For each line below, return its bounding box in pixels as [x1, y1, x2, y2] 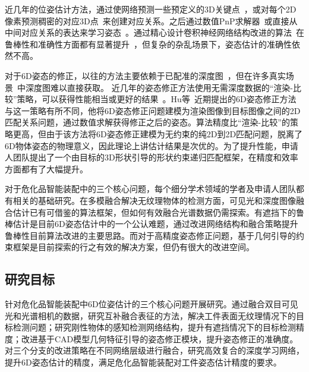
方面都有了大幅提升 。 [5, 162, 88, 175]
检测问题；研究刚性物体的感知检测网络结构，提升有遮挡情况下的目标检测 [12, 321, 296, 333]
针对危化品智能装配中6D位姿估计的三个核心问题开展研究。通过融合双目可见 [5, 298, 298, 310]
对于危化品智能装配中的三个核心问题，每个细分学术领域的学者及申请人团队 [5, 182, 296, 195]
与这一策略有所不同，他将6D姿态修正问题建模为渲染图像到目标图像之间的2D [5, 104, 301, 116]
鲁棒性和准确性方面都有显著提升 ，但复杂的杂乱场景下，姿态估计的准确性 [5, 37, 292, 50]
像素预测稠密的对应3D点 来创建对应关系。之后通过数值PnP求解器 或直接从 [5, 14, 298, 27]
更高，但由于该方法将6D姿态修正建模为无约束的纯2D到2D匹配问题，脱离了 [12, 127, 303, 140]
